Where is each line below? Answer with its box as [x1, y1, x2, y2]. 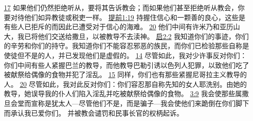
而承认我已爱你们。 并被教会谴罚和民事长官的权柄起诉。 [4, 107, 183, 118]
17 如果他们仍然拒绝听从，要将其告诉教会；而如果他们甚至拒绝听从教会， [4, 2, 238, 12]
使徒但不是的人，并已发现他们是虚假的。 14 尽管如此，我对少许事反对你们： [4, 50, 247, 60]
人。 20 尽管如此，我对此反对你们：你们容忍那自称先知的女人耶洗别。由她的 [4, 79, 247, 89]
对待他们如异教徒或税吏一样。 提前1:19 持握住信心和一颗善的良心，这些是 [10, 12, 246, 22]
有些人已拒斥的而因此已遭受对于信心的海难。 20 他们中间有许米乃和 [4, 21, 220, 32]
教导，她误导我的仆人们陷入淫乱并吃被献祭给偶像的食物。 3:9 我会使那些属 [4, 88, 242, 99]
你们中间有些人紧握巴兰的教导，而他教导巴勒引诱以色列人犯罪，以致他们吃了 [4, 60, 249, 70]
